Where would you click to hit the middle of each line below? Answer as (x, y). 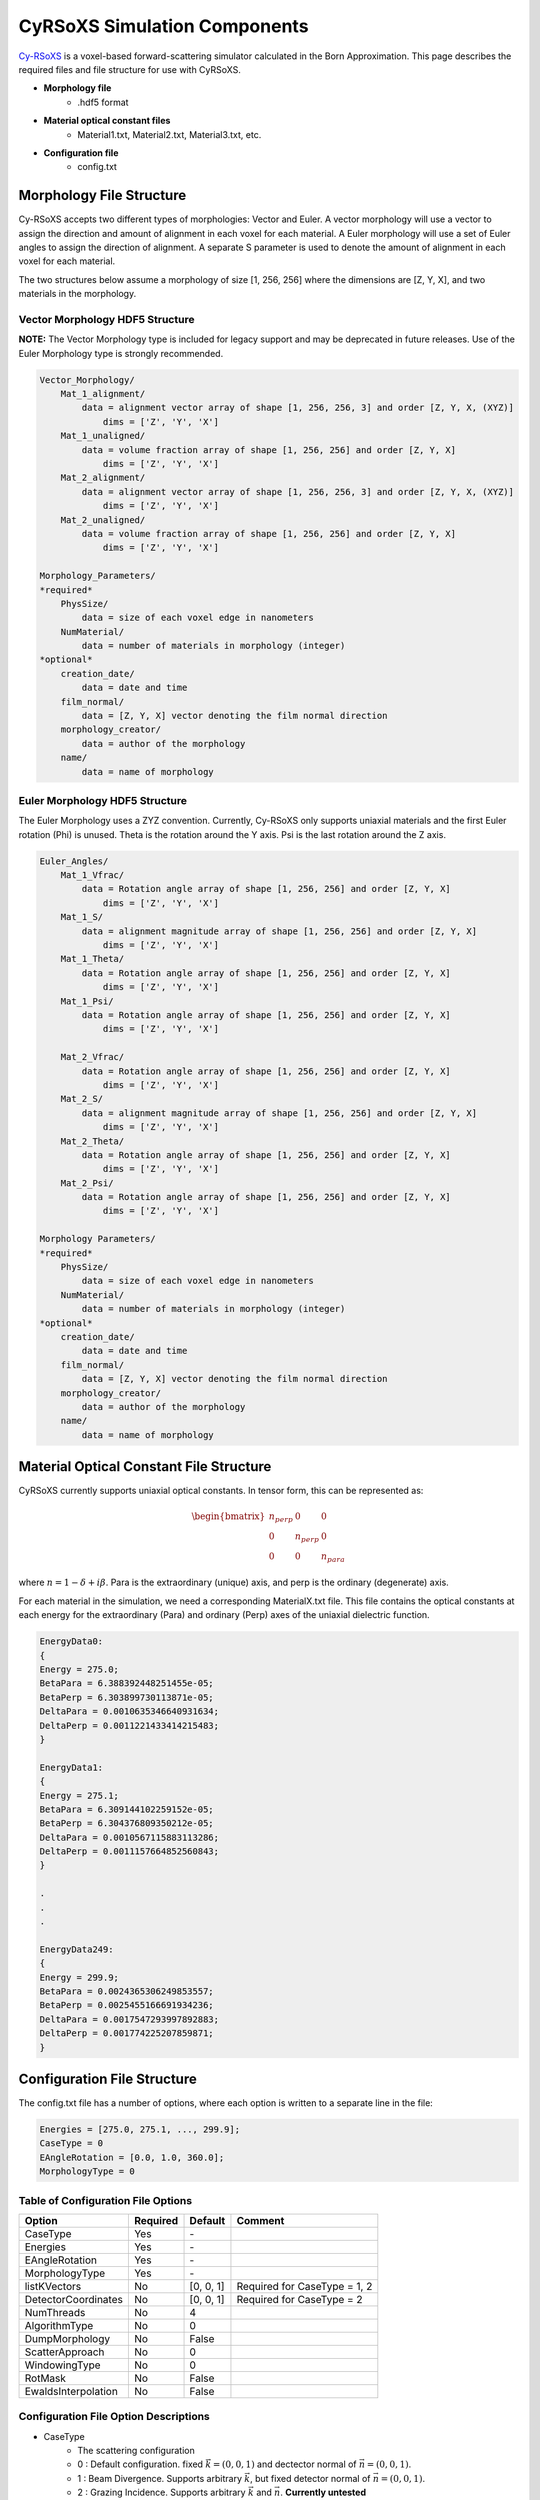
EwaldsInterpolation (71, 2391)
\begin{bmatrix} (228, 1516)
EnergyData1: (71, 1767)
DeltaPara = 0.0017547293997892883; (129, 2019)
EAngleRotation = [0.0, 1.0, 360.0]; (132, 2157)
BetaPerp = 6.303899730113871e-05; (126, 1697)
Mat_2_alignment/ (103, 478)
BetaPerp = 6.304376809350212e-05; (126, 1823)
